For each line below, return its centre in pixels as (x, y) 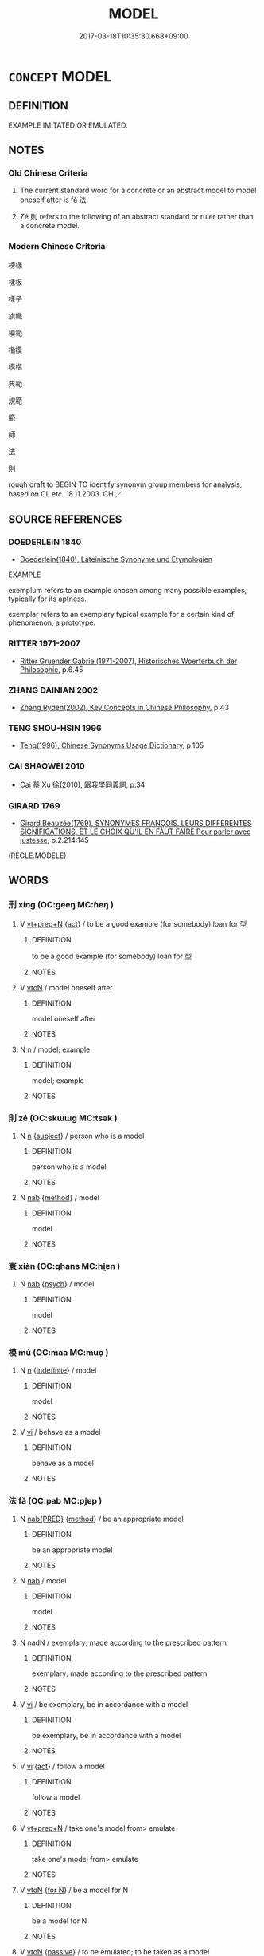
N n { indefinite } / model (58, 1370)
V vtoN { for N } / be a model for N (74, 1890)
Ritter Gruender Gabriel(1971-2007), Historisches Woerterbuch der (128, 661)
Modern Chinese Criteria (57, 247)
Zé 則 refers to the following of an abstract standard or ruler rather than (136, 217)
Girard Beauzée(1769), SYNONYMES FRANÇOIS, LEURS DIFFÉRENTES (136, 823)
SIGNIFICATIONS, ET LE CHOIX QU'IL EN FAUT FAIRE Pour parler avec (135, 832)
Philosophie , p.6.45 (51, 669)
